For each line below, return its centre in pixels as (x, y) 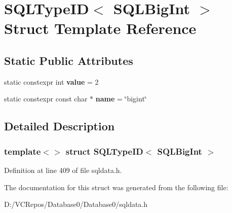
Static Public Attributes (69, 60)
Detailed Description (60, 126)
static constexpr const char (46, 99)
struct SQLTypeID (104, 151)
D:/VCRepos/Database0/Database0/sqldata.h (76, 204)
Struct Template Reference (100, 28)
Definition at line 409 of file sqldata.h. (63, 170)
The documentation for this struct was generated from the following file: (116, 187)
